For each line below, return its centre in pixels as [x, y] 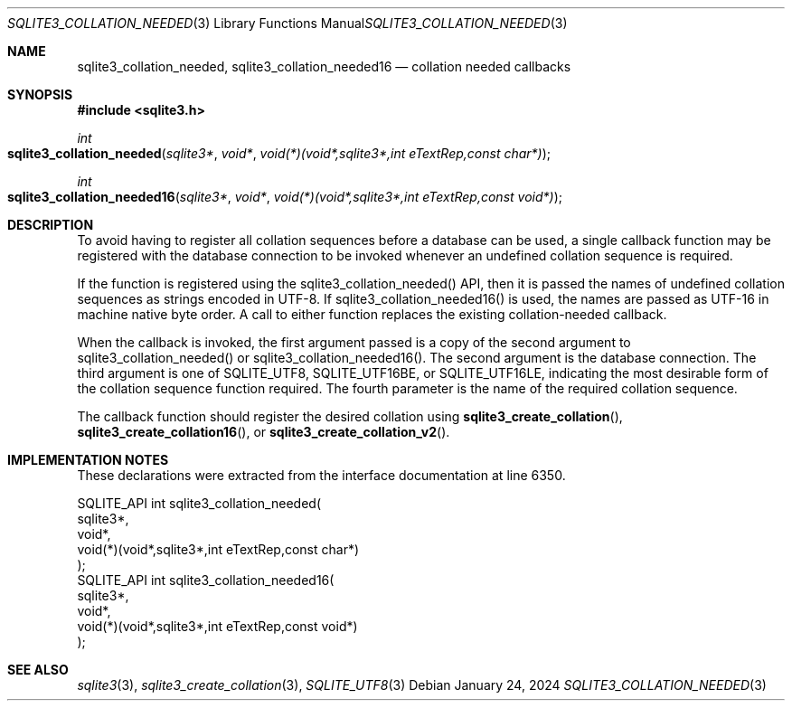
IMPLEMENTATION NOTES [88, 460]
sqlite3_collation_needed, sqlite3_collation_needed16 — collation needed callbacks [324, 66]
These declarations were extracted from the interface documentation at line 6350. [321, 475]
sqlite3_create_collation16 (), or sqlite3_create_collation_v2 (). [264, 432]
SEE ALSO [38, 670]
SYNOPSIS [40, 94]
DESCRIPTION [51, 225]
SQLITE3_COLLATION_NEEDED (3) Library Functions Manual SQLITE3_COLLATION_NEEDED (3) [288, 23]
